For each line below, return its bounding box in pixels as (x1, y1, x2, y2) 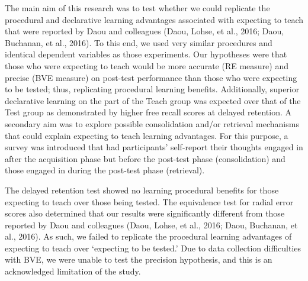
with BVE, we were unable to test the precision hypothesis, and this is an (5, 253, 272, 266)
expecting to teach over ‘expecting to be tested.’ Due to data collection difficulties (5, 241, 301, 254)
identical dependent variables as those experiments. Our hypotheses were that (5, 48, 287, 60)
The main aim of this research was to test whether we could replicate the (5, 2, 270, 14)
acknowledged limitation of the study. (5, 265, 141, 277)
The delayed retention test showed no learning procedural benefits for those (5, 183, 279, 196)
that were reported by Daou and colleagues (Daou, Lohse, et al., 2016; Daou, (5, 25, 284, 37)
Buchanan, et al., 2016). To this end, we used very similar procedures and (5, 36, 272, 49)
